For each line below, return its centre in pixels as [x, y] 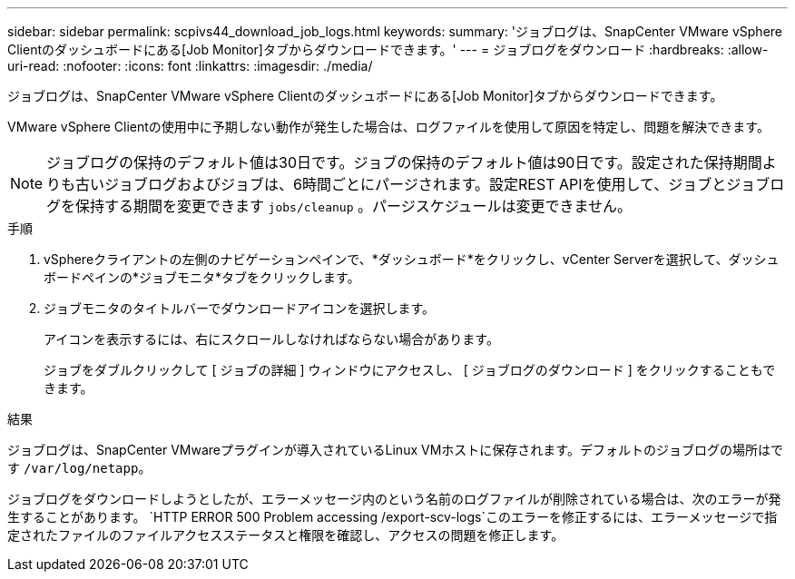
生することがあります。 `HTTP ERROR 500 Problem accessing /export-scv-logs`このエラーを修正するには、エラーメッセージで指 [393, 517]
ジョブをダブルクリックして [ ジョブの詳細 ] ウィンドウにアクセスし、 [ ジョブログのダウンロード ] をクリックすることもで [410, 370]
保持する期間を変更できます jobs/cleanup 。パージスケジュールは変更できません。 [354, 206]
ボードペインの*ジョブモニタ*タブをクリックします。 [202, 277]
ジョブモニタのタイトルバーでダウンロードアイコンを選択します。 [240, 308]
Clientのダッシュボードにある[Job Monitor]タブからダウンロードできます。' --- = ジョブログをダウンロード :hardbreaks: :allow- [388, 49]
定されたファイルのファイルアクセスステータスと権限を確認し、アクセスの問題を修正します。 [286, 535]
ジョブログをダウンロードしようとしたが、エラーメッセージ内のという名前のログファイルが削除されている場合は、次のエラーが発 [394, 499]
